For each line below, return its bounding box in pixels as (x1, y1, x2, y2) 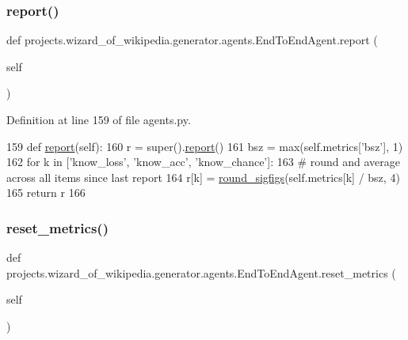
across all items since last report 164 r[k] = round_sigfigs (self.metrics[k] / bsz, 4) (6, 168, 400, 185)
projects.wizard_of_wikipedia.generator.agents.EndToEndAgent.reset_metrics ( (6, 264, 396, 281)
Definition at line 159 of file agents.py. (6, 111, 191, 127)
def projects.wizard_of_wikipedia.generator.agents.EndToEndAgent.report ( (6, 32, 378, 48)
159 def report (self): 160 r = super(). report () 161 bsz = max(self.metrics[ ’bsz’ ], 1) (6, 138, 403, 154)
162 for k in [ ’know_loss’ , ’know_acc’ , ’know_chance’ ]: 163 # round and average (6, 153, 400, 170)
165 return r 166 (6, 184, 86, 201)
